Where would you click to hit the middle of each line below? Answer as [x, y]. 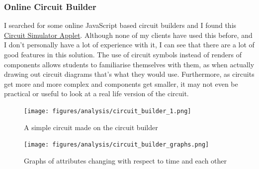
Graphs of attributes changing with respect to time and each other [126, 160]
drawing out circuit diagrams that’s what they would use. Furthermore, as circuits [129, 74]
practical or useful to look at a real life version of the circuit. [96, 93]
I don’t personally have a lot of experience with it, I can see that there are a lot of [129, 45]
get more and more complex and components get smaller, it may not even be [121, 84]
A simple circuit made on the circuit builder [91, 127]
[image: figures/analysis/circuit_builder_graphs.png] [117, 145]
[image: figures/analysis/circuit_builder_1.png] [108, 111]
